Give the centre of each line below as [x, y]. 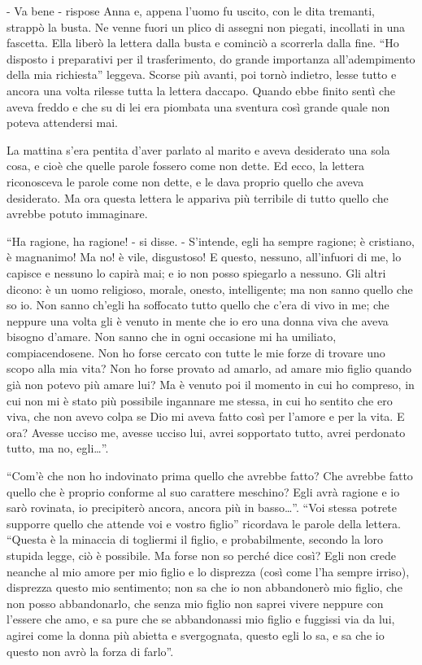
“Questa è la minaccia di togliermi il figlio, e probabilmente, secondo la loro [195, 539]
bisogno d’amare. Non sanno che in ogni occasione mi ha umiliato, [172, 337]
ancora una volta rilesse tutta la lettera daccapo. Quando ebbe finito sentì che [201, 90]
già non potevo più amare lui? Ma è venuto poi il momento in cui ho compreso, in [211, 385]
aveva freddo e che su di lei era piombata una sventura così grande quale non [198, 106]
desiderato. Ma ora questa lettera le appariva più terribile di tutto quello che [198, 197]
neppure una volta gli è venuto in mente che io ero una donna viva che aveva [198, 320]
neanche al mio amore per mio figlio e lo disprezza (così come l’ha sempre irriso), [208, 571]
